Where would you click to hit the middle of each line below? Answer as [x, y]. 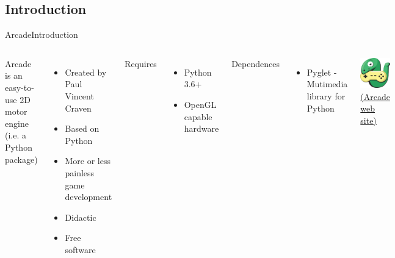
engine [17, 123]
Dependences [255, 63]
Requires [141, 63]
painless [80, 172]
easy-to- [20, 87]
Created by [86, 72]
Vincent [79, 95]
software [80, 249]
